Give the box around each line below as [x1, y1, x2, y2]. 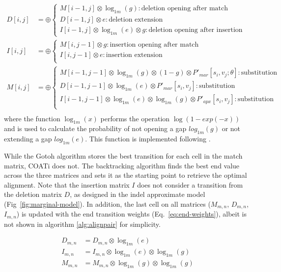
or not [222, 123, 241, 134]
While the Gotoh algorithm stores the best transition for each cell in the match [4, 150, 243, 161]
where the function [4, 113, 60, 123]
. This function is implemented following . [85, 134, 211, 144]
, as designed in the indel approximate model [70, 189, 205, 199]
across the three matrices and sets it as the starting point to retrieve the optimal [4, 170, 247, 180]
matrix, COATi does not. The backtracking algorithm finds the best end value [4, 160, 240, 170]
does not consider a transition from [137, 179, 243, 190]
